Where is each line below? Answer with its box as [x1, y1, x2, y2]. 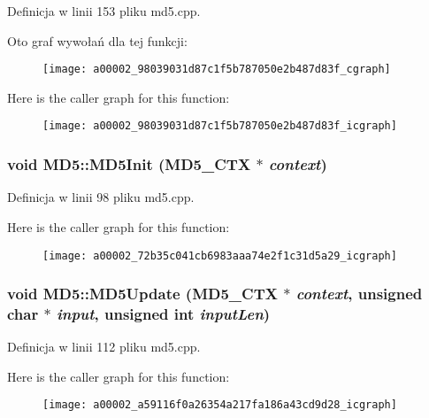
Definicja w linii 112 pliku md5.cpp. [7, 337, 201, 356]
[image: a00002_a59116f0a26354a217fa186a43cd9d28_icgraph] [42, 399, 397, 412]
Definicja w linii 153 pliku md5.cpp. [7, 2, 201, 19]
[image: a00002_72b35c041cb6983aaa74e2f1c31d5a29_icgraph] [42, 249, 397, 262]
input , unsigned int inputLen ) [56, 303, 271, 324]
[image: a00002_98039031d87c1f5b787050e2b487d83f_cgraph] [42, 63, 391, 76]
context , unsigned [295, 283, 423, 305]
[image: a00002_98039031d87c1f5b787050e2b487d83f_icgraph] [42, 120, 397, 133]
